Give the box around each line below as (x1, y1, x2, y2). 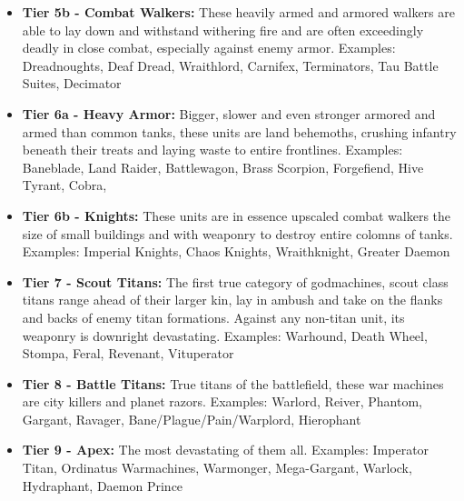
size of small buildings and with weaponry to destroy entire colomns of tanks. (22, 224, 453, 243)
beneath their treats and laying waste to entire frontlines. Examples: (22, 140, 403, 159)
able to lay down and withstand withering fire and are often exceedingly (22, 20, 424, 39)
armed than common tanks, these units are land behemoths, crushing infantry (22, 122, 457, 141)
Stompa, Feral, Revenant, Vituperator (22, 344, 234, 363)
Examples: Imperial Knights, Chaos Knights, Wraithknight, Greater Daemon (22, 242, 450, 261)
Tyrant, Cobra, (22, 175, 107, 195)
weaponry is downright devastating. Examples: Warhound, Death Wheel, (22, 326, 428, 345)
